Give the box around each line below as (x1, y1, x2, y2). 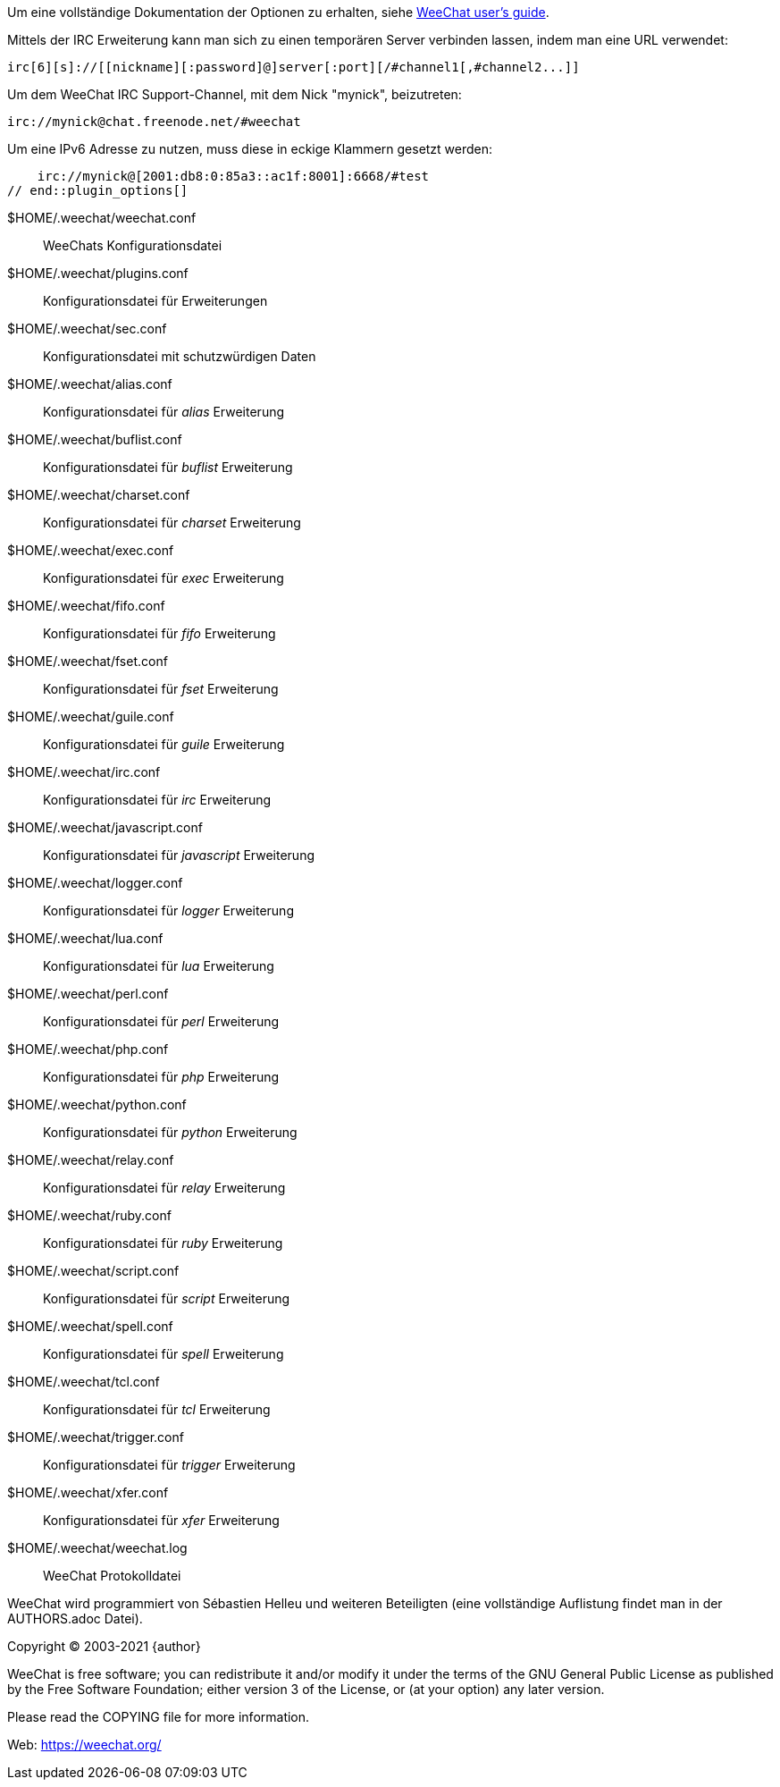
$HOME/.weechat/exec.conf (7, 543, 174, 558)
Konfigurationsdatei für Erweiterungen (43, 293, 268, 308)
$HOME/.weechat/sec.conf (7, 321, 167, 336)
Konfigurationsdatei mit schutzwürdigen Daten (43, 349, 316, 364)
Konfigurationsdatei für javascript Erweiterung (43, 847, 315, 863)
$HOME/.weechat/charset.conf (7, 487, 190, 502)
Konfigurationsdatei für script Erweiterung (43, 1291, 290, 1306)
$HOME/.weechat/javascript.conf (7, 820, 203, 835)
